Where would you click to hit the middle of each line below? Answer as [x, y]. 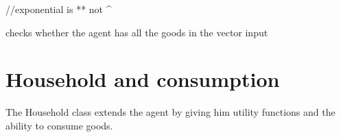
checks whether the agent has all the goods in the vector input [137, 32]
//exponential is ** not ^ [59, 9]
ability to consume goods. [59, 125]
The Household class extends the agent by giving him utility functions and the [170, 112]
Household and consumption [143, 79]
